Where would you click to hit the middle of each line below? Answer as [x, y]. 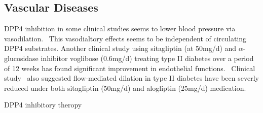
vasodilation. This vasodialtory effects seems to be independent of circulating [125, 38]
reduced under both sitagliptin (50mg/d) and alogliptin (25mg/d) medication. [125, 88]
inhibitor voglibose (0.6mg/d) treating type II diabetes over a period [147, 58]
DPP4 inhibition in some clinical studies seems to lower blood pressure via [120, 29]
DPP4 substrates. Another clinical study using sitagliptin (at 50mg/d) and [120, 48]
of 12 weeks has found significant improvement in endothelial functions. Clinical [130, 68]
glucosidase [21, 58]
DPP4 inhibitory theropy [43, 105]
